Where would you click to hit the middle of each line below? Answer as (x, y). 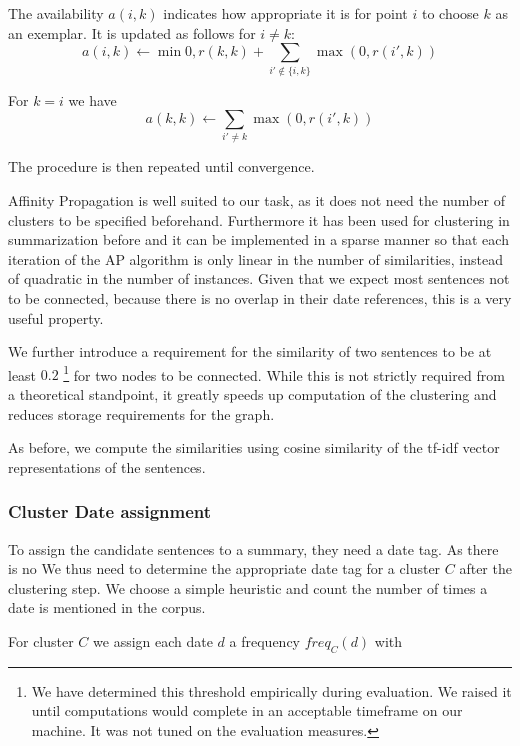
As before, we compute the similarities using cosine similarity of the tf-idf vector (254, 447)
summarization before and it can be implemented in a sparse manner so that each (258, 239)
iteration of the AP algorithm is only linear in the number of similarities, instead (256, 258)
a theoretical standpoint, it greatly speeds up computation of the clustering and (252, 394)
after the (485, 568)
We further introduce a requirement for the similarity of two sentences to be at (250, 351)
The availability (56, 13)
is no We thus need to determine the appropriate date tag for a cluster (224, 568)
